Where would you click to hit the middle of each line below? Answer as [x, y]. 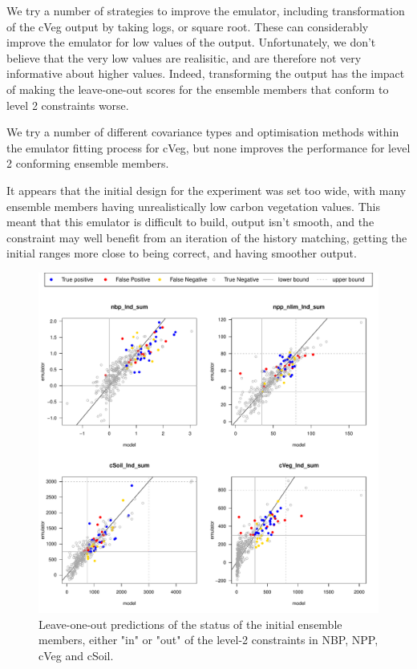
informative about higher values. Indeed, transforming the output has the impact [206, 73]
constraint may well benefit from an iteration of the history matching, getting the [207, 237]
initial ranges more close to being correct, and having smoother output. [182, 253]
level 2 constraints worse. [68, 105]
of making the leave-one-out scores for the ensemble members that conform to [198, 89]
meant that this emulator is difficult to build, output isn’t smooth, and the [190, 222]
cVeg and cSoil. [76, 655]
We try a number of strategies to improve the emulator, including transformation [206, 10]
